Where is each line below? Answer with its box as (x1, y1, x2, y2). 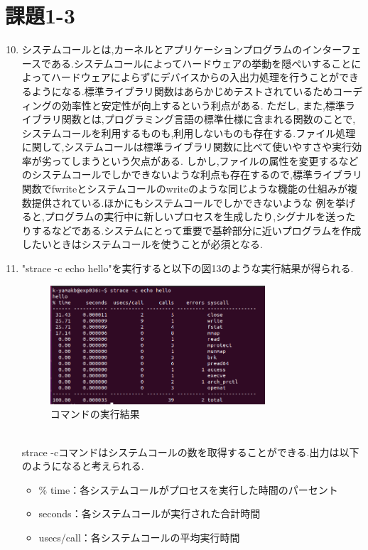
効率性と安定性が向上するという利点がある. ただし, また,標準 (61, 97, 345, 112)
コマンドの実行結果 (50, 406, 140, 421)
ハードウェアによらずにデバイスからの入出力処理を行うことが (50, 70, 339, 85)
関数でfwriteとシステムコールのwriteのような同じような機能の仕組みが (21, 181, 347, 196)
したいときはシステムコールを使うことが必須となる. (21, 237, 263, 252)
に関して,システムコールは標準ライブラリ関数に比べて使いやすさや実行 (21, 139, 352, 154)
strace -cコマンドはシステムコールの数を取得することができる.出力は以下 (21, 444, 359, 459)
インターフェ (302, 42, 362, 57)
